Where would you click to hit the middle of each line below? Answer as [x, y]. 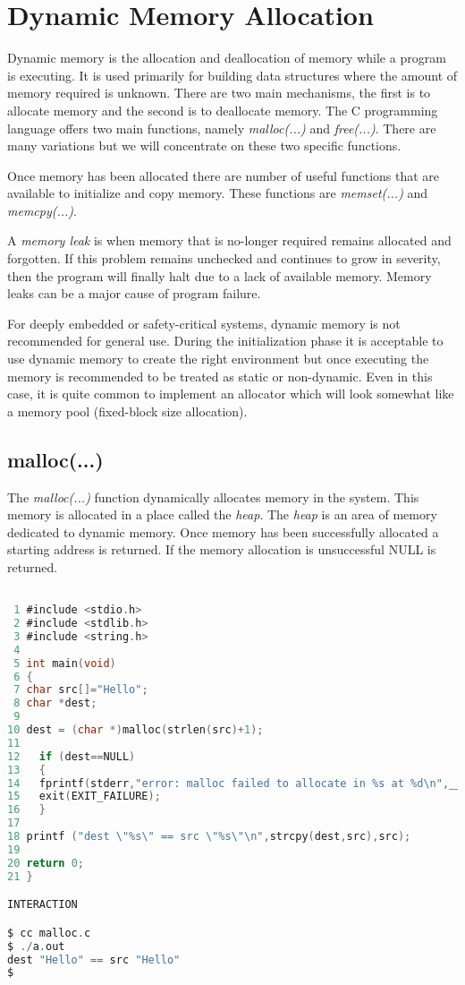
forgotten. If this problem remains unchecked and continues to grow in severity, [224, 258]
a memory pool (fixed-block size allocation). [127, 411]
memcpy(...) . [42, 210]
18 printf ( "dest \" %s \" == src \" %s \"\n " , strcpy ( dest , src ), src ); [209, 837]
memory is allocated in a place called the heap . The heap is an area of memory [222, 514]
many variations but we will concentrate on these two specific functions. [204, 146]
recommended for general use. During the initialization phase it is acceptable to [225, 341]
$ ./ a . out [36, 946]
